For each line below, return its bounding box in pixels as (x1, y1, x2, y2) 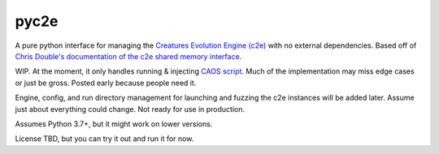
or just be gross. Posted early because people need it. (15, 78, 197, 88)
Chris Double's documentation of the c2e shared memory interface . (15, 51, 242, 61)
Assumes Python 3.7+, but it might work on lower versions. (15, 118, 213, 129)
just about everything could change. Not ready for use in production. (15, 104, 246, 113)
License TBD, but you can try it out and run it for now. (15, 134, 194, 143)
